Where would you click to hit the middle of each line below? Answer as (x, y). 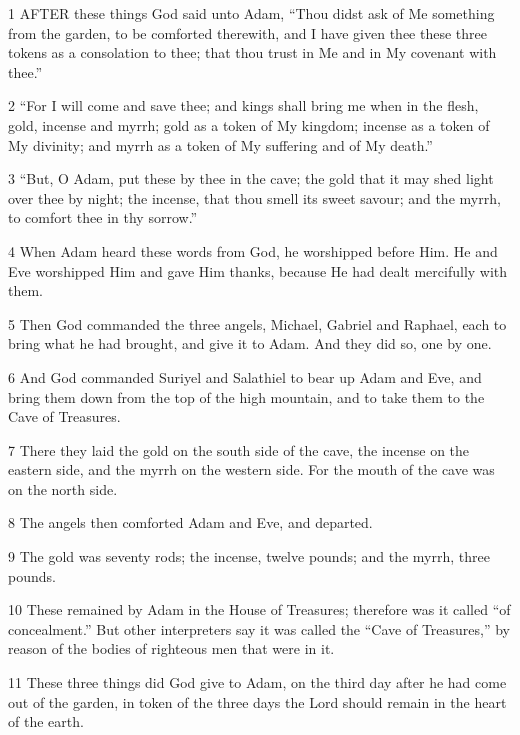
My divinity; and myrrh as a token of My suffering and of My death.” (220, 144)
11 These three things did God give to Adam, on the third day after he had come (257, 682)
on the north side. (63, 488)
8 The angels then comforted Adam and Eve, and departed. (190, 522)
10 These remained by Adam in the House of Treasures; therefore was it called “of (259, 609)
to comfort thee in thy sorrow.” (103, 217)
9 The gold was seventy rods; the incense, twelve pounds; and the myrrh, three (249, 556)
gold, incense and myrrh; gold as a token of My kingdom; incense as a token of (249, 124)
